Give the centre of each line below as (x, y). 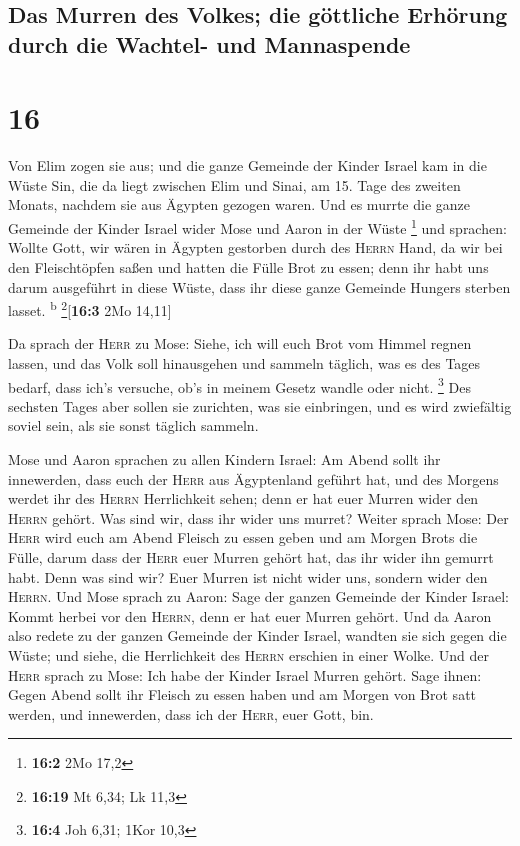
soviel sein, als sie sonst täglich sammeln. (133, 425)
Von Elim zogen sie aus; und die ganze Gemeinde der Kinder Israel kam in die (247, 165)
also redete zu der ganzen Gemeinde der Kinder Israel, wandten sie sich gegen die (257, 635)
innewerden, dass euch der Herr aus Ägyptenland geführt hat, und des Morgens (253, 478)
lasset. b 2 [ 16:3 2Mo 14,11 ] (90, 308)
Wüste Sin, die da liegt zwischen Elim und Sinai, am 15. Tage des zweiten (234, 184)
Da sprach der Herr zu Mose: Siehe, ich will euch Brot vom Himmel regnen (240, 343)
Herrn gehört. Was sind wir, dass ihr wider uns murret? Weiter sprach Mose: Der (258, 517)
